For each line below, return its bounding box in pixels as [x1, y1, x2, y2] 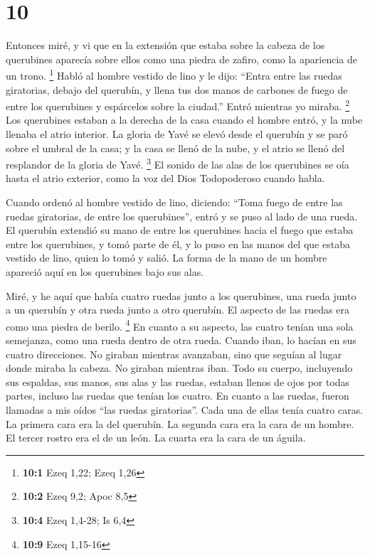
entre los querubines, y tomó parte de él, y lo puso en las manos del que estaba [6, 236, 350, 251]
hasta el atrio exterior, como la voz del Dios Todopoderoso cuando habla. [6, 171, 325, 186]
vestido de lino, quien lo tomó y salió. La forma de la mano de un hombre [6, 250, 327, 265]
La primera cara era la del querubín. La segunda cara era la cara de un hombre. [6, 416, 354, 431]
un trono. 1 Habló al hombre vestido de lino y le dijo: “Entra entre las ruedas [6, 66, 342, 82]
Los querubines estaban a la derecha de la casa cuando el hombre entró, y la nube [6, 112, 363, 127]
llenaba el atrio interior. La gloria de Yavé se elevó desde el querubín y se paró [6, 127, 348, 141]
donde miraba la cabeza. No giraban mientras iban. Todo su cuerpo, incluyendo [6, 360, 353, 375]
